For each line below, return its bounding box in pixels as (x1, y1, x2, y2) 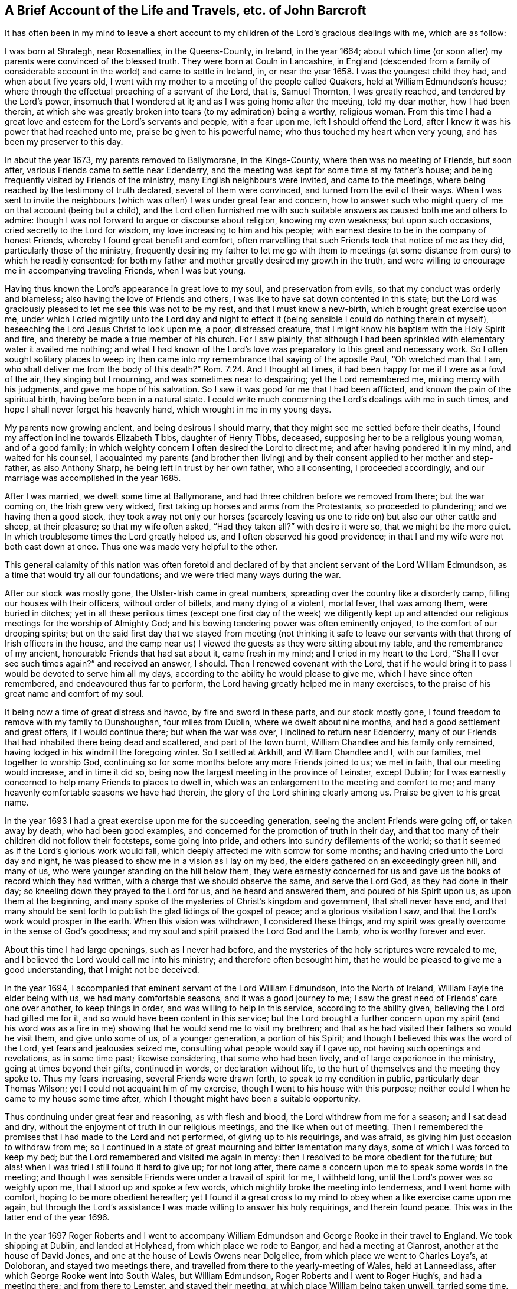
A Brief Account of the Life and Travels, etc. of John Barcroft (5, 3, 367, 18)
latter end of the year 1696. (5, 1212, 110, 1223)
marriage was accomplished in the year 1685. (5, 473, 181, 483)
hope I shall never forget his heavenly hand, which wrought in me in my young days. (5, 404, 332, 415)
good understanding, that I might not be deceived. (5, 965, 199, 975)
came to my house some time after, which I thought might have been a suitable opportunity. (5, 1093, 361, 1104)
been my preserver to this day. (5, 137, 123, 147)
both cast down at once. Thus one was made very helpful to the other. (5, 541, 278, 552)
